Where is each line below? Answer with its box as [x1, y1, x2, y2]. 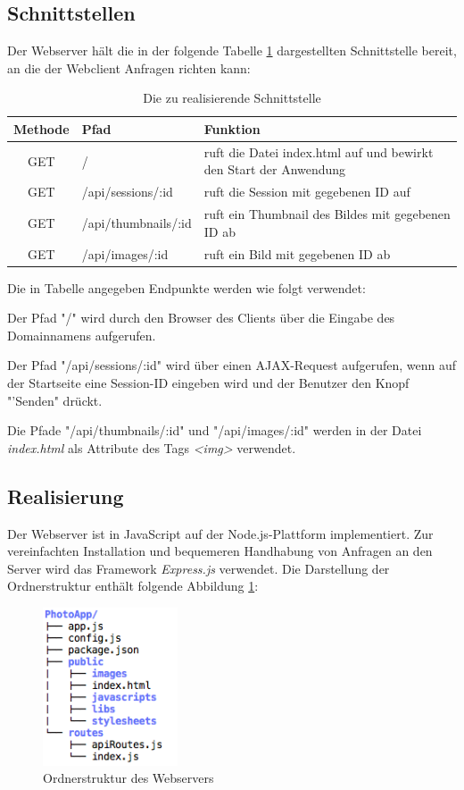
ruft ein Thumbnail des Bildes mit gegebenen [203, 205, 451, 223]
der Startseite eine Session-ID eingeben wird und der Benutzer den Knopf [7, 374, 410, 392]
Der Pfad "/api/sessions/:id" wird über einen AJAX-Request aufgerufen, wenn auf [7, 356, 456, 374]
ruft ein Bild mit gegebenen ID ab [203, 244, 391, 263]
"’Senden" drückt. [7, 391, 103, 409]
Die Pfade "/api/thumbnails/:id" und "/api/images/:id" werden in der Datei [7, 421, 422, 440]
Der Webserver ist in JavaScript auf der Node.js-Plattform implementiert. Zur [7, 524, 434, 542]
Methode [13, 119, 70, 138]
